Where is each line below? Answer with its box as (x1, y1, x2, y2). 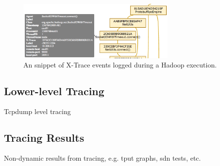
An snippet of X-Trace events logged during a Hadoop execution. (23, 60, 217, 70)
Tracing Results (4, 130, 85, 145)
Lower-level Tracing (4, 83, 104, 99)
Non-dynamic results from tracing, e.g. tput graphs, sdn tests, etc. (4, 152, 201, 163)
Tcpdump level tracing (4, 106, 71, 116)
